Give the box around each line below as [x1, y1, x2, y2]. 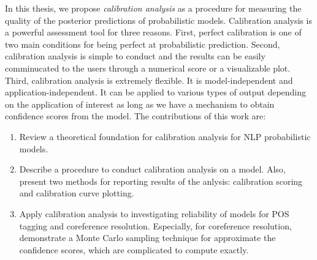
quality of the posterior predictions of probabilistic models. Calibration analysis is [5, 13, 312, 26]
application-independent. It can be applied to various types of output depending [5, 86, 307, 98]
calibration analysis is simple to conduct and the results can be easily [5, 50, 265, 62]
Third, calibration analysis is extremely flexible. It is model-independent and [5, 73, 293, 86]
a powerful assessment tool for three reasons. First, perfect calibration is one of [5, 26, 302, 39]
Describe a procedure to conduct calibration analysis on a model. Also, [19, 163, 286, 176]
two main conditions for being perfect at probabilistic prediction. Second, [5, 37, 280, 50]
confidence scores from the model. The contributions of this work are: [5, 110, 266, 122]
